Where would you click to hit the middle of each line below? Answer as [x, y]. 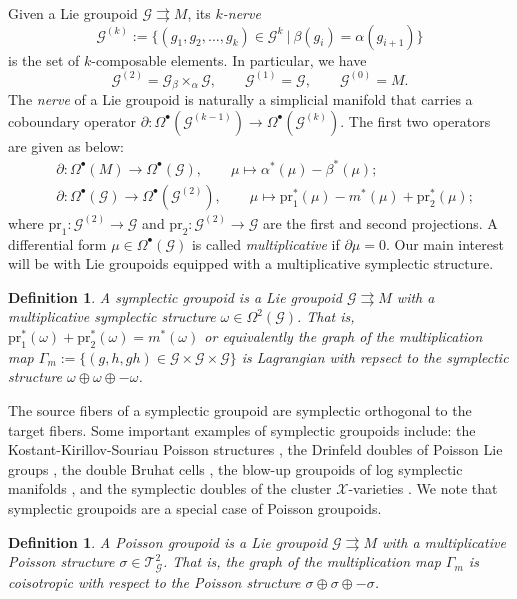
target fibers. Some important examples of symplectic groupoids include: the [242, 429]
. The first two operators [415, 120]
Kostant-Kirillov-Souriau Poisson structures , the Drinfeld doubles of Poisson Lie [255, 449]
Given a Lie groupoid [73, 13]
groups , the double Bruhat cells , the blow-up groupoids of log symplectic [235, 468]
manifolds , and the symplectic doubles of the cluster [170, 488]
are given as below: [66, 145]
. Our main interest [444, 243]
